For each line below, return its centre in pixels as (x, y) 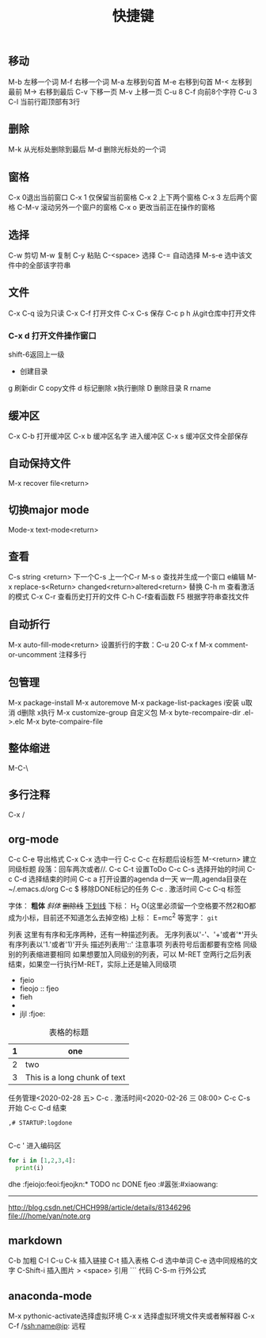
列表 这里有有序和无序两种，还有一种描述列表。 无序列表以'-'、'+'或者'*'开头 (133, 934)
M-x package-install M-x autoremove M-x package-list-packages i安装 (124, 703)
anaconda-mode (50, 1296)
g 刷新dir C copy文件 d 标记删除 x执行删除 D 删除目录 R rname (110, 388)
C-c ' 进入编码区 (35, 1145)
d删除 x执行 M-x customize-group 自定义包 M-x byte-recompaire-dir (129, 713)
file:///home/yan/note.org (49, 1216)
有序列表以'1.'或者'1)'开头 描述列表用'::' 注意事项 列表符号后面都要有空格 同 (129, 944)
